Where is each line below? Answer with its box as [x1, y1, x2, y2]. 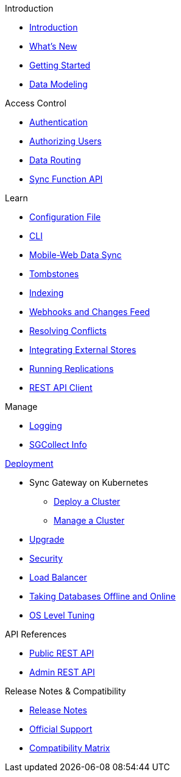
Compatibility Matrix [29, 743, 110, 753]
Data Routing [29, 155, 81, 165]
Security [29, 553, 63, 563]
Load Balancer [29, 572, 87, 582]
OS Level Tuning [29, 610, 95, 620]
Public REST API [29, 648, 94, 658]
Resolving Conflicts [29, 325, 107, 336]
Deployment [5, 458, 54, 469]
